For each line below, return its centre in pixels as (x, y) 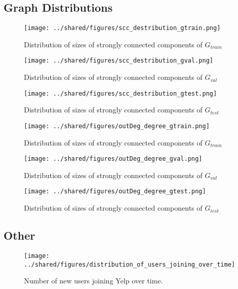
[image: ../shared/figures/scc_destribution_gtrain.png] (122, 28)
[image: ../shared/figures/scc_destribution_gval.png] (119, 61)
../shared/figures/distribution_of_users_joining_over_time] (130, 264)
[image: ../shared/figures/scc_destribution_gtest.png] (121, 93)
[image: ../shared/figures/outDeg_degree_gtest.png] (115, 192)
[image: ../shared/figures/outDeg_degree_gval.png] (113, 159)
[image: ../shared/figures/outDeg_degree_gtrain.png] (117, 126)
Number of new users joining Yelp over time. (94, 281)
